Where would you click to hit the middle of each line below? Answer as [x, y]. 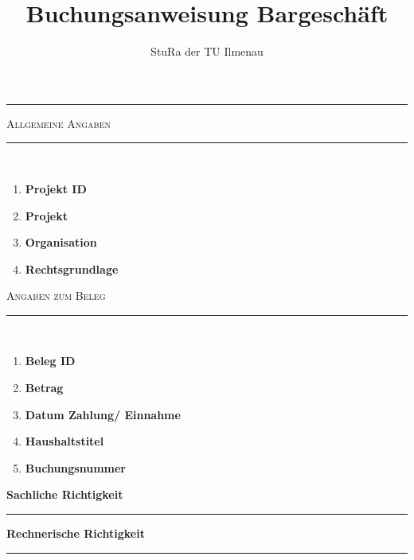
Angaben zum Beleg [56, 296]
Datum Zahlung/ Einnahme [103, 414]
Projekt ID [56, 188]
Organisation [61, 242]
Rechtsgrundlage [72, 268]
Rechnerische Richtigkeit [76, 533]
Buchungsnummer [75, 467]
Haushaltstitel [64, 441]
